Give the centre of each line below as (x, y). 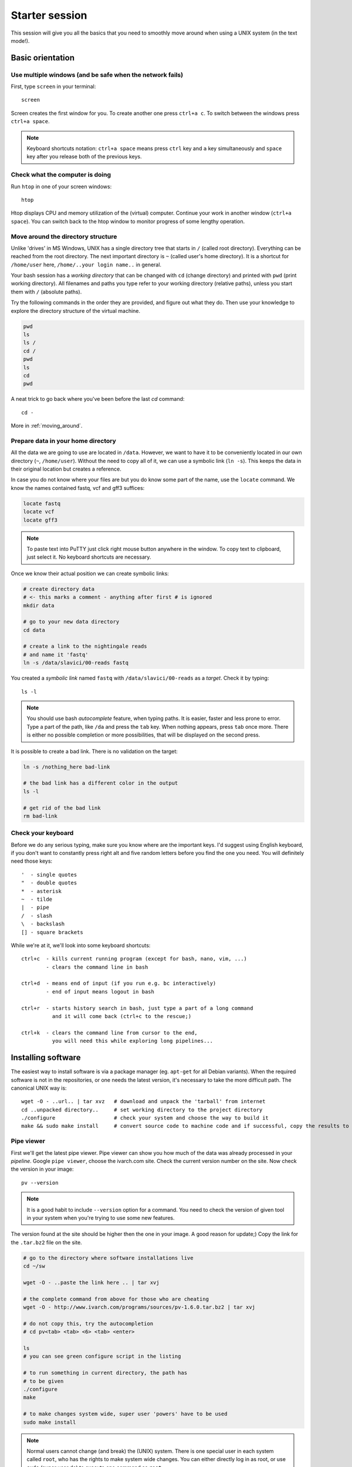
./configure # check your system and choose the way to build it (145, 1118)
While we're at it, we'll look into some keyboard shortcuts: (81, 945)
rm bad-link (40, 816)
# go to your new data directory (71, 622)
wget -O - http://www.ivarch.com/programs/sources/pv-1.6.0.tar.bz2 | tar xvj (139, 1307)
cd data (34, 630)
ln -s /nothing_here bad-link (67, 767)
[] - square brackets (52, 932)
